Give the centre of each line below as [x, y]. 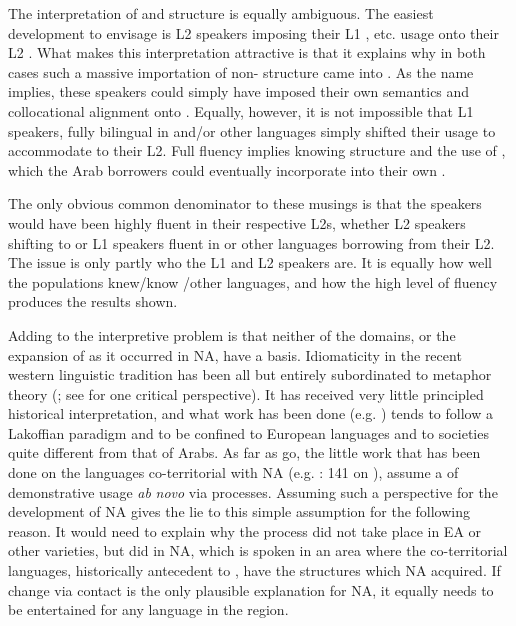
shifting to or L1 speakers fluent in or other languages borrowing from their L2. [251, 242]
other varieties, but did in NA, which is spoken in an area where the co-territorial [258, 550]
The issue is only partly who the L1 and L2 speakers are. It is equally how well [250, 262]
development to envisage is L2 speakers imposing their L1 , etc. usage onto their [253, 32]
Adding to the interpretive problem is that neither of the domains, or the [232, 334]
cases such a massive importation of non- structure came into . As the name [241, 71]
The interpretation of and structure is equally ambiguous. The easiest [221, 13]
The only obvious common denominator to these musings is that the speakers [245, 203]
